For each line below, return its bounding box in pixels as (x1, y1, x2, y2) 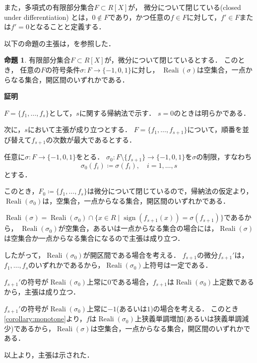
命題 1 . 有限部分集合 (4, 55, 70, 65)
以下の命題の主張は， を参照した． (4, 38, 115, 48)
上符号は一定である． (142, 260, 212, 270)
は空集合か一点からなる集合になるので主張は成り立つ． (4, 233, 185, 243)
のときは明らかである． (174, 107, 251, 118)
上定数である (212, 276, 255, 287)
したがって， (4, 249, 45, 260)
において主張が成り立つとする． (27, 124, 132, 135)
